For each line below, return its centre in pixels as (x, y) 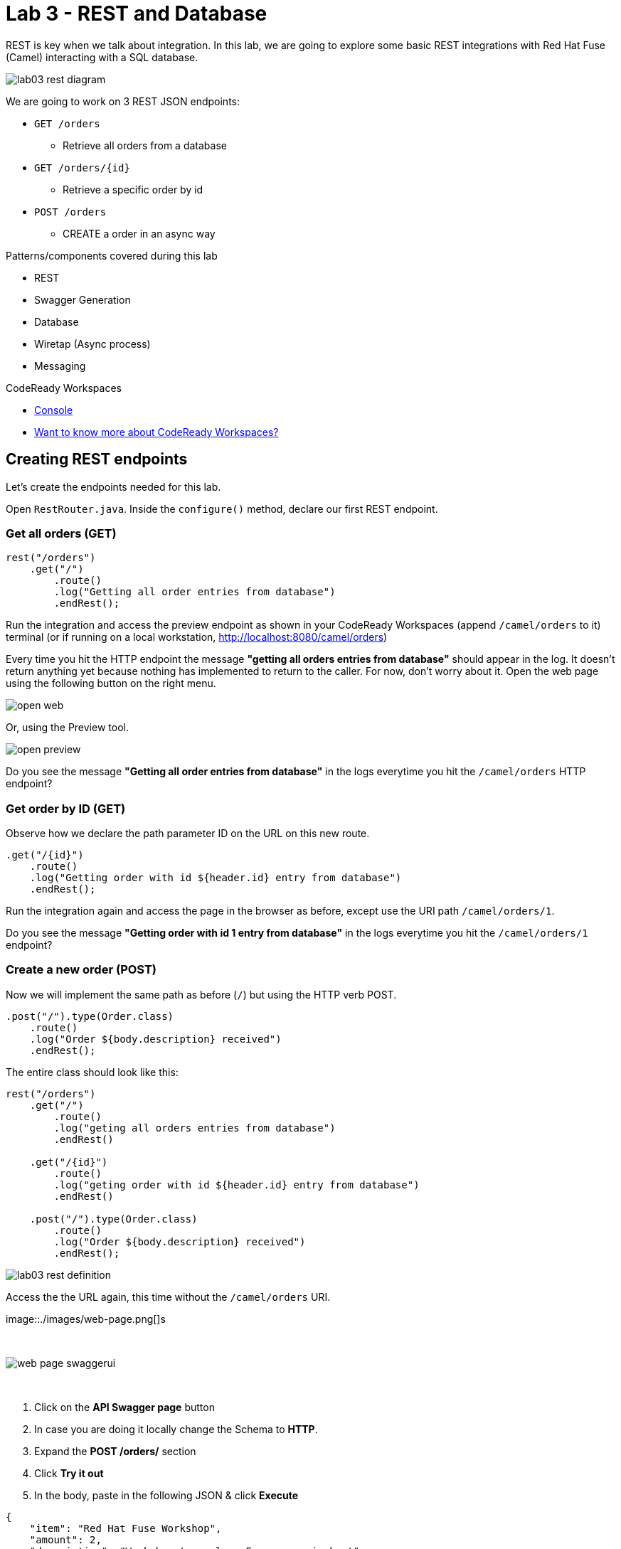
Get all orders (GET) (61, 533)
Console (54, 410)
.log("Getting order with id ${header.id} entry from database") (216, 878)
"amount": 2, (65, 1539)
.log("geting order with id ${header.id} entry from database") (237, 1185)
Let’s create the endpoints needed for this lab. (113, 486)
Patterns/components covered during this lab (112, 255)
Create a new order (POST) (81, 970)
